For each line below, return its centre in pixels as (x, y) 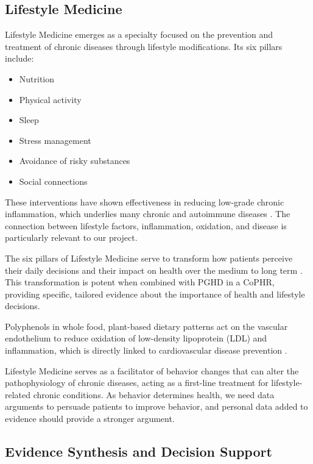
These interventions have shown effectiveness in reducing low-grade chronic (145, 202)
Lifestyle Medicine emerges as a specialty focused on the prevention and (139, 34)
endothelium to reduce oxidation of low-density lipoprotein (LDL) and (136, 338)
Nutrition (37, 78)
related (18, 394)
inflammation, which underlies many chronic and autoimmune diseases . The (148, 214)
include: (19, 58)
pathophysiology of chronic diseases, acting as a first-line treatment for (137, 383)
